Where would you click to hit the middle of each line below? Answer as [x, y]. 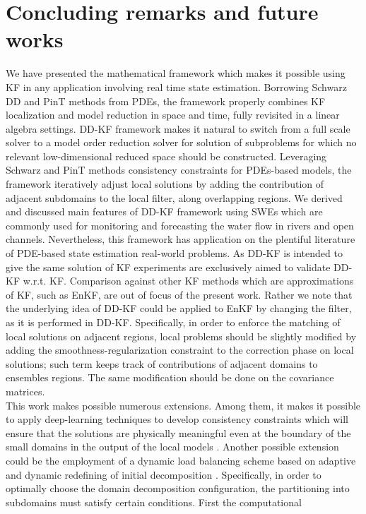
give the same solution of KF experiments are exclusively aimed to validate [168, 267]
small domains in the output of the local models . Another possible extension [172, 447]
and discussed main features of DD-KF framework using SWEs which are [164, 211]
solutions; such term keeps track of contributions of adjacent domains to [162, 363]
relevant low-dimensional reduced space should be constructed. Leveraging [166, 156]
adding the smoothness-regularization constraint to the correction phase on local [180, 350]
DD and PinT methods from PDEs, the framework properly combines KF [166, 101]
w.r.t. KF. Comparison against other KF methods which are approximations [188, 281]
